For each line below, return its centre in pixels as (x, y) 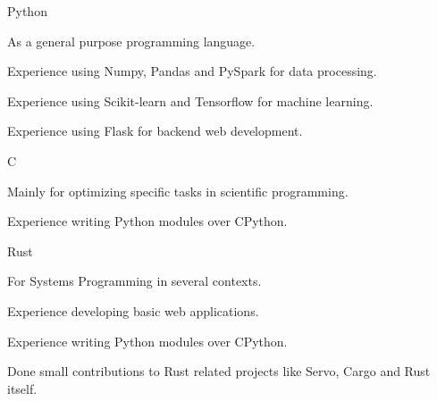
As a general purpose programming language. (131, 41)
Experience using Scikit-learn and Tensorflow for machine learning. (190, 100)
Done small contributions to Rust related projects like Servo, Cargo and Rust (219, 371)
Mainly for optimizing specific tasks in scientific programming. (178, 191)
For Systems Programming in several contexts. (134, 281)
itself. (22, 388)
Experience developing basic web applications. (133, 310)
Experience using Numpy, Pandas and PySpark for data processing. (192, 71)
